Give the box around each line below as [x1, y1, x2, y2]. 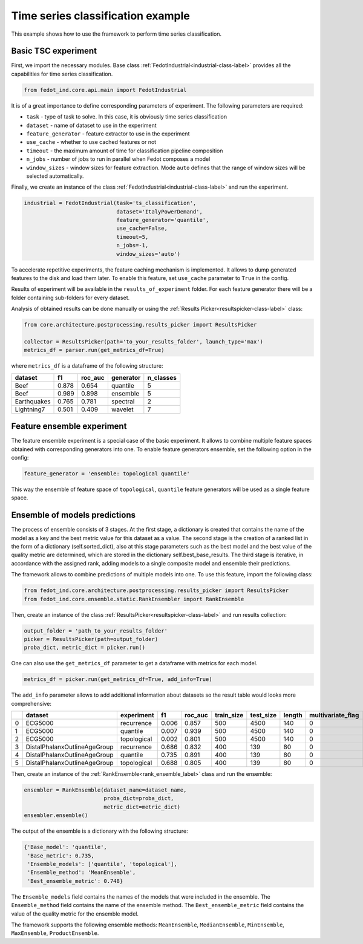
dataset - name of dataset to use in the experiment [26, 122, 157, 129]
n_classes [147, 373, 177, 382]
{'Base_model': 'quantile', [24, 844, 107, 851]
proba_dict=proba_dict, [103, 795, 174, 802]
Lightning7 [15, 405, 45, 414]
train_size [215, 711, 244, 720]
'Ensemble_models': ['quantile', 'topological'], [27, 861, 178, 868]
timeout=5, [116, 233, 149, 240]
